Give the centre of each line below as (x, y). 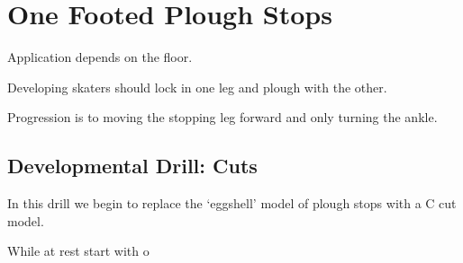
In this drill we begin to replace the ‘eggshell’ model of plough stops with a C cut (232, 203)
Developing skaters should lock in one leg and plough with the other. (197, 87)
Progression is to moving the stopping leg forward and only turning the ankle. (222, 117)
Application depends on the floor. (100, 57)
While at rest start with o (78, 251)
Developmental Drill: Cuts (132, 166)
